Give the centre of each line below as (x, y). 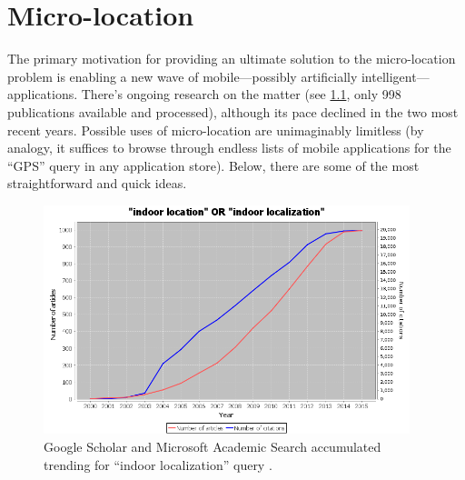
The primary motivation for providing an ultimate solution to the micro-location (232, 59)
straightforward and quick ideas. (97, 183)
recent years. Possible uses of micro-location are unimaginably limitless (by (216, 130)
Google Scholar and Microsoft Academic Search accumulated (213, 446)
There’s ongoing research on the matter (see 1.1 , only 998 (241, 94)
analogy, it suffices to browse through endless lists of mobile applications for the (229, 148)
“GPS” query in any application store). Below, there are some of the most (213, 165)
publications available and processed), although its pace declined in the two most (233, 111)
